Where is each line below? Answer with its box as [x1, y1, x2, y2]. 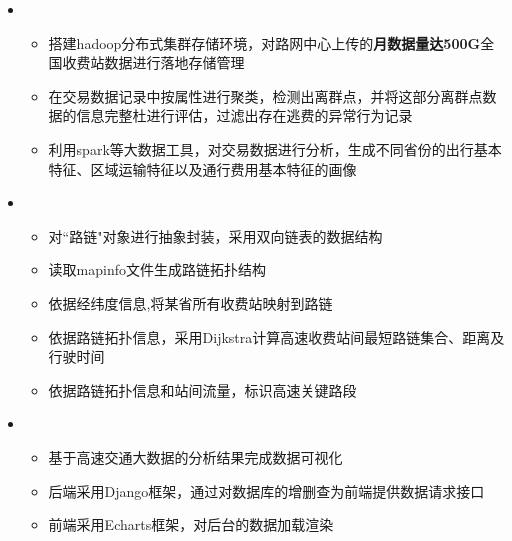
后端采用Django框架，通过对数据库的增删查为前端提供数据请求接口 [48, 480, 485, 501]
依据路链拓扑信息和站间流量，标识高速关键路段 [48, 379, 357, 400]
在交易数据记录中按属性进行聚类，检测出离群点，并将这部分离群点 [48, 85, 483, 106]
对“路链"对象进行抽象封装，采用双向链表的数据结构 [48, 225, 383, 246]
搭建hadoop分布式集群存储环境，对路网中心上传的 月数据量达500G [48, 32, 481, 53]
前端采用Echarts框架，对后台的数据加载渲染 [48, 514, 334, 535]
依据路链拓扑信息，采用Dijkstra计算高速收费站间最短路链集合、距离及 [48, 326, 505, 347]
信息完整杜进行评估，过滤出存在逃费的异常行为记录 [76, 105, 413, 126]
